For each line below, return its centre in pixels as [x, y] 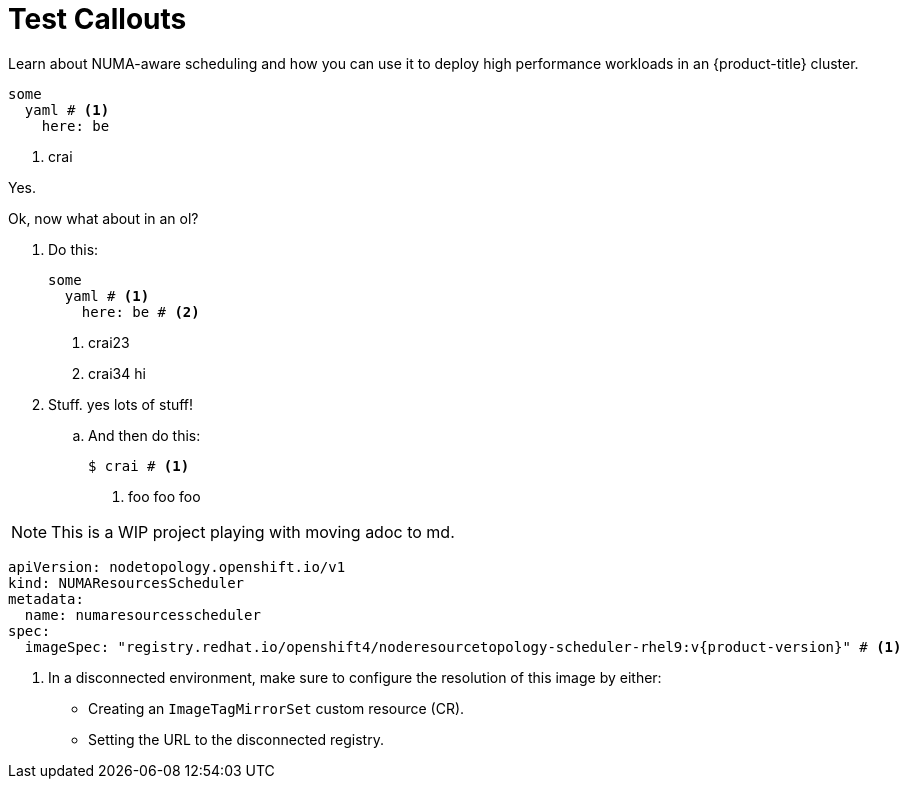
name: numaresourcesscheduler [142, 614]
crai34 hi [117, 373]
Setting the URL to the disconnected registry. [236, 739]
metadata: [46, 598]
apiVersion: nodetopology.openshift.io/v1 [177, 566]
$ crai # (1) [139, 465]
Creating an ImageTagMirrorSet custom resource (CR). [276, 708]
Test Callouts [97, 19]
